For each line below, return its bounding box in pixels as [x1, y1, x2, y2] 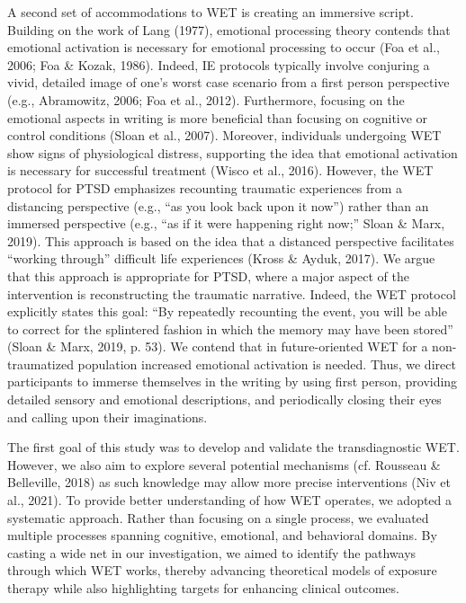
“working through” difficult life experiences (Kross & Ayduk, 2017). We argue [7, 249, 435, 268]
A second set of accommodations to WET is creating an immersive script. [7, 3, 414, 21]
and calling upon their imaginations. [7, 407, 208, 426]
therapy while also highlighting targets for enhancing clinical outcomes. [7, 579, 399, 597]
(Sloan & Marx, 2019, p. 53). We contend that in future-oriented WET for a [7, 337, 428, 356]
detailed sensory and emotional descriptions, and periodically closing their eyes [7, 390, 442, 409]
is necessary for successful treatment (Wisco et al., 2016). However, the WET [7, 161, 434, 180]
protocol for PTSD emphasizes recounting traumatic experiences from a [7, 178, 403, 197]
